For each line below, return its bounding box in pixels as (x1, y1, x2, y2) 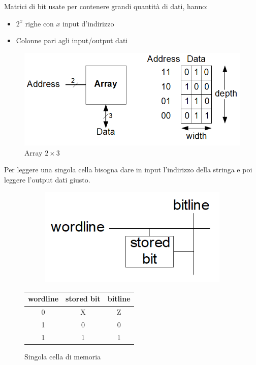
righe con (25, 18, 54, 28)
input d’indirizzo (62, 18, 114, 28)
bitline (107, 293, 131, 304)
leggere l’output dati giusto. (4, 174, 90, 185)
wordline (28, 293, 59, 304)
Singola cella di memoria (24, 351, 101, 362)
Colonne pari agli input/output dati (16, 35, 128, 46)
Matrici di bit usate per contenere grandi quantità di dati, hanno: (4, 1, 208, 11)
